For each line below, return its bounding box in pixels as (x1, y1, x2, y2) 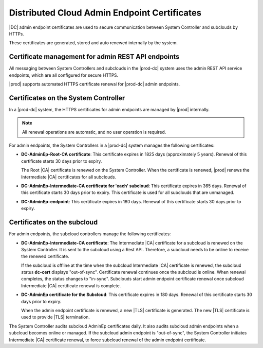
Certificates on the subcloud (9, 218, 98, 226)
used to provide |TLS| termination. (21, 314, 90, 320)
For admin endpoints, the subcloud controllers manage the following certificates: (9, 231, 171, 237)
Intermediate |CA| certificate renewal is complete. (21, 282, 121, 289)
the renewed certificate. (21, 253, 70, 260)
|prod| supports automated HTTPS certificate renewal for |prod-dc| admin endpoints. (9, 81, 180, 87)
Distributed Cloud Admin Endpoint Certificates (9, 7, 202, 18)
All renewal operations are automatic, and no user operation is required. (22, 129, 166, 135)
